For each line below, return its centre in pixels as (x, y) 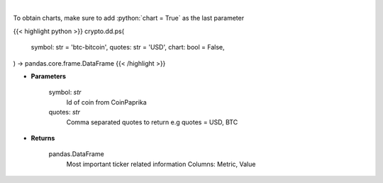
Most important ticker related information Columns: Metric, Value (161, 164)
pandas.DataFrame (76, 154)
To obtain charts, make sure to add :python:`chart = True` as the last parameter (129, 18)
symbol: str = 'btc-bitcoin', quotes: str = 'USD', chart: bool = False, (128, 47)
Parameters (49, 76)
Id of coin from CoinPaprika (106, 102)
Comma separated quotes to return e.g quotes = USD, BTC (152, 122)
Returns (43, 138)
